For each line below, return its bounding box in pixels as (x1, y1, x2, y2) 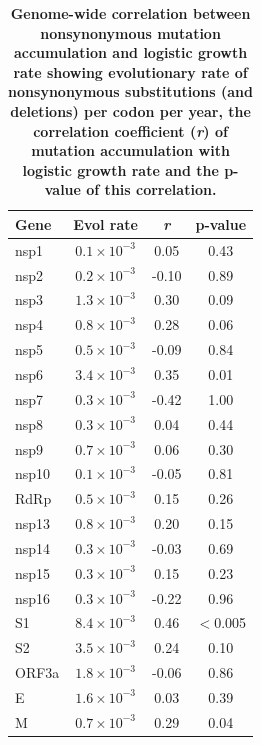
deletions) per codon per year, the (10, 100, 251, 121)
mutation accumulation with (31, 140, 230, 161)
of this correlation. (86, 179, 217, 200)
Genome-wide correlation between (10, 3, 251, 23)
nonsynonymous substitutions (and (8, 81, 253, 102)
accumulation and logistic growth (13, 42, 248, 63)
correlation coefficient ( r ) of (33, 120, 228, 141)
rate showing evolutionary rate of (13, 61, 248, 82)
